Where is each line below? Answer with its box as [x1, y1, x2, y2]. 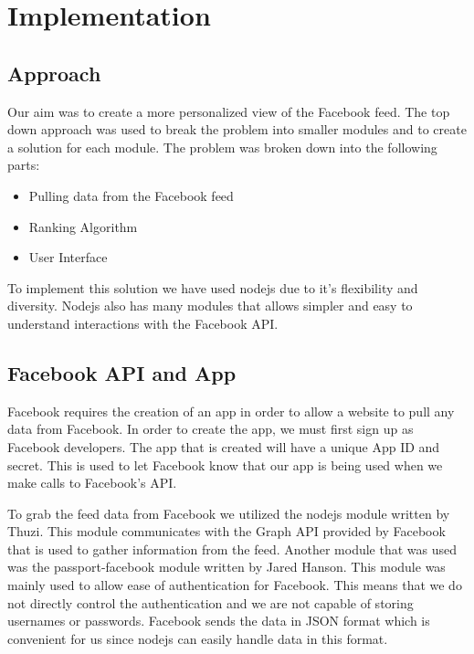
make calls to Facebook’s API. [7, 473, 177, 492]
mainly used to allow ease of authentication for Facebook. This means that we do [7, 575, 462, 595]
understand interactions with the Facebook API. [7, 313, 279, 332]
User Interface [28, 248, 108, 267]
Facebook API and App [7, 358, 237, 386]
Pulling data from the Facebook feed [28, 185, 234, 205]
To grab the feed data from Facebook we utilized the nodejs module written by [7, 503, 450, 522]
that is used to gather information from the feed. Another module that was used [7, 539, 458, 558]
